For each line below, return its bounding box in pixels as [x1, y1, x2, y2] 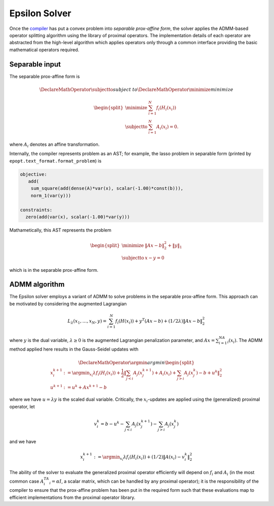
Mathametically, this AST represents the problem [9, 227, 112, 233]
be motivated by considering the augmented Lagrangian [9, 300, 127, 307]
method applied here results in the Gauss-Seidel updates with [9, 346, 139, 353]
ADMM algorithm [9, 280, 65, 289]
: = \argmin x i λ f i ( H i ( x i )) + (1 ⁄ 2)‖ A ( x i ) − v [94, 454, 185, 462]
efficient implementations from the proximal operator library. [9, 494, 135, 500]
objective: [20, 171, 47, 177]
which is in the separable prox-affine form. [9, 267, 98, 273]
